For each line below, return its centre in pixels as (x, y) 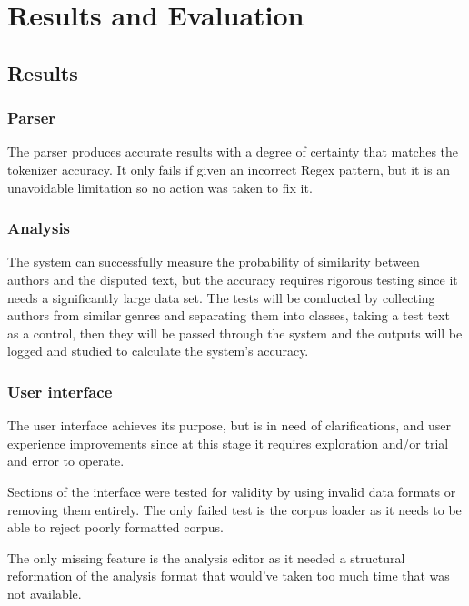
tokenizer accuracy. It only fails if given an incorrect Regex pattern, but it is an (229, 169)
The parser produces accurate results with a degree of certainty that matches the (233, 151)
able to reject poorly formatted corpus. (115, 527)
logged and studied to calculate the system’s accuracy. (158, 351)
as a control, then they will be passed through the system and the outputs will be (235, 333)
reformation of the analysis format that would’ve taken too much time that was (229, 576)
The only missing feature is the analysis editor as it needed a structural (206, 557)
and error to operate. (66, 461)
